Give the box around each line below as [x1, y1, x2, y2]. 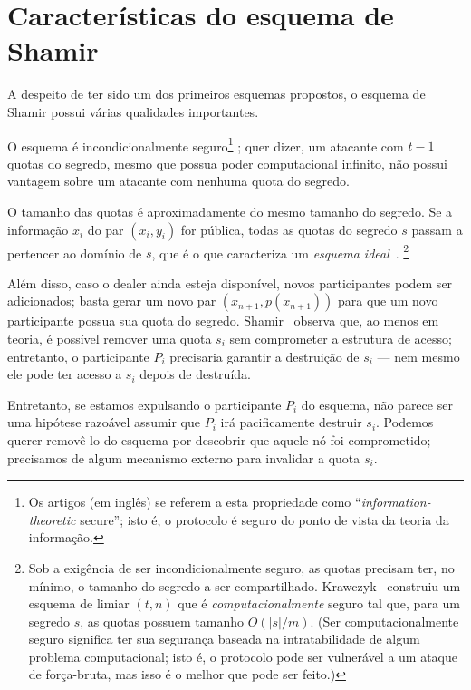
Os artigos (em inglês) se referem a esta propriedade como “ [28, 492, 361, 511]
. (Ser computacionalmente [310, 611, 459, 630]
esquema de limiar [28, 594, 130, 613]
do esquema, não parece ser [301, 394, 453, 413]
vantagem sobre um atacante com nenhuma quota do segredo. [7, 171, 350, 190]
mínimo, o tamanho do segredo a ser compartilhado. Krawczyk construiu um [28, 576, 461, 595]
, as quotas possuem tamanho [80, 611, 245, 630]
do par [87, 219, 124, 238]
